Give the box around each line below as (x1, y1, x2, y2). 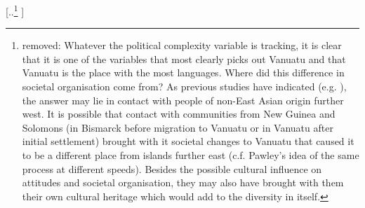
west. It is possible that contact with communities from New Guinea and (22, 106, 336, 121)
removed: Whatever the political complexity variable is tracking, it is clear (22, 38, 342, 53)
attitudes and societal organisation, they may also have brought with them (22, 175, 344, 190)
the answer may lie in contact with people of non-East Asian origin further (22, 92, 344, 107)
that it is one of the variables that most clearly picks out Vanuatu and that (22, 51, 346, 66)
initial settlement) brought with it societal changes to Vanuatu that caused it (22, 134, 354, 148)
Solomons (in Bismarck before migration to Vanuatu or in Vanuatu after (22, 120, 333, 134)
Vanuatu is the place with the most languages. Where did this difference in (22, 65, 345, 80)
